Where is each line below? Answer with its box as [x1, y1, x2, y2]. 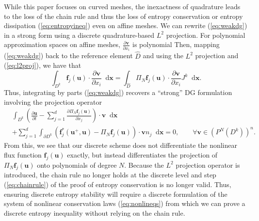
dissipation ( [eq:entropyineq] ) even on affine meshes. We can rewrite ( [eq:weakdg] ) [4, 20, 247, 31]
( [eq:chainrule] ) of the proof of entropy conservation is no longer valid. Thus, [4, 179, 231, 189]
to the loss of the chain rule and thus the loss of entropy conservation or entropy [4, 11, 243, 21]
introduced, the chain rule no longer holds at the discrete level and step [4, 170, 216, 180]
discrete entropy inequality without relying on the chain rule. [4, 207, 185, 218]
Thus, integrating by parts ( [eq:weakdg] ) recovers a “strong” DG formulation [4, 87, 232, 97]
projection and [195, 50, 239, 61]
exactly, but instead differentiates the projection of [67, 149, 218, 159]
